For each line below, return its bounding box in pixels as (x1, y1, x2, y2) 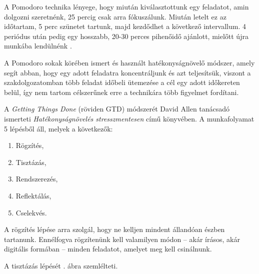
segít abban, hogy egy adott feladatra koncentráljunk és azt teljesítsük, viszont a (4, 67, 251, 77)
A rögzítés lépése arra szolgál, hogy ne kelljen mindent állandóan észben (4, 224, 225, 234)
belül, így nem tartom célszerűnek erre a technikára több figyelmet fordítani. (4, 86, 239, 97)
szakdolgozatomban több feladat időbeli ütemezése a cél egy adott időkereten (4, 77, 240, 87)
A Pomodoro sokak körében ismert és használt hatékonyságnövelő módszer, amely (4, 57, 255, 67)
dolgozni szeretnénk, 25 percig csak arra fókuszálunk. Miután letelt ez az (4, 11, 226, 21)
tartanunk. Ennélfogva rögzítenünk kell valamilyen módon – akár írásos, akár (4, 233, 240, 244)
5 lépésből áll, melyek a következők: (4, 123, 113, 133)
